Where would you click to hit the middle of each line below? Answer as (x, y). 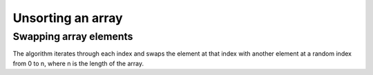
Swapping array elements (73, 36)
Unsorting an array (68, 18)
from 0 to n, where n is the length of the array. (78, 63)
